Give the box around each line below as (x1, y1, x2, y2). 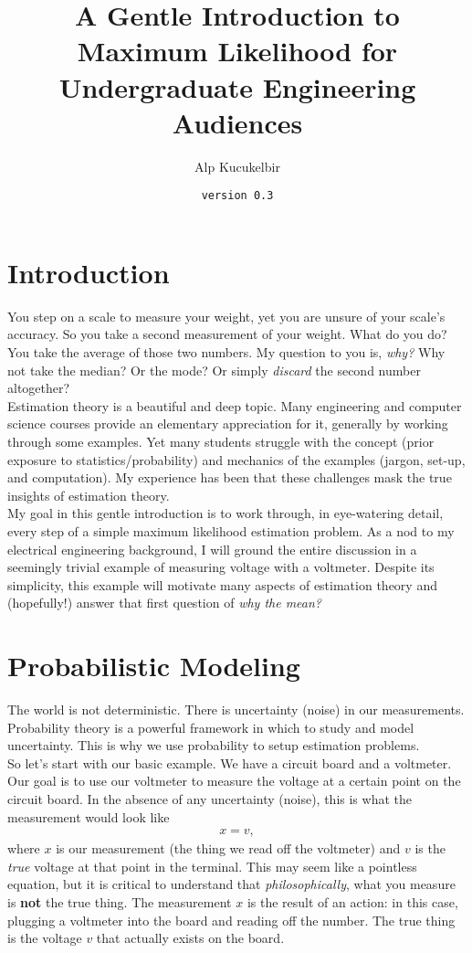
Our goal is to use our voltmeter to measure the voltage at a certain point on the (7, 771, 461, 790)
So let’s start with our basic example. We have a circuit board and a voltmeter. (7, 753, 452, 772)
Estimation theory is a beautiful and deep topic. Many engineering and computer (7, 396, 462, 415)
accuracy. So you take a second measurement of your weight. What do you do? (7, 324, 447, 344)
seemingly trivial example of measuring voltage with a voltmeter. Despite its (7, 557, 435, 577)
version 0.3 (201, 189, 274, 203)
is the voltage (7, 928, 82, 948)
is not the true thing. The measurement (7, 893, 232, 912)
